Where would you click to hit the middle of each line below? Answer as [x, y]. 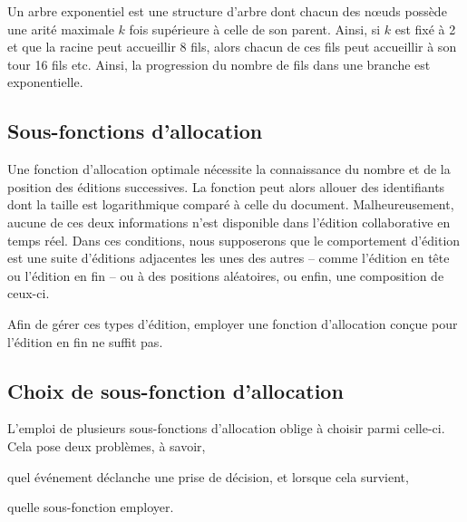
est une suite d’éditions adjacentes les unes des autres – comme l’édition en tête [229, 258]
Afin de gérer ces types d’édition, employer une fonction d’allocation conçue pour [233, 323]
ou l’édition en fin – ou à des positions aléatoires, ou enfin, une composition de [226, 275]
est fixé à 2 [425, 29]
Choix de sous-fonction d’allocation [175, 390]
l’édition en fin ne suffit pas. [85, 341]
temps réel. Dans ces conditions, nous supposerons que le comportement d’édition [234, 240]
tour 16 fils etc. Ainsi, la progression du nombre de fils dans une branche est [219, 64]
